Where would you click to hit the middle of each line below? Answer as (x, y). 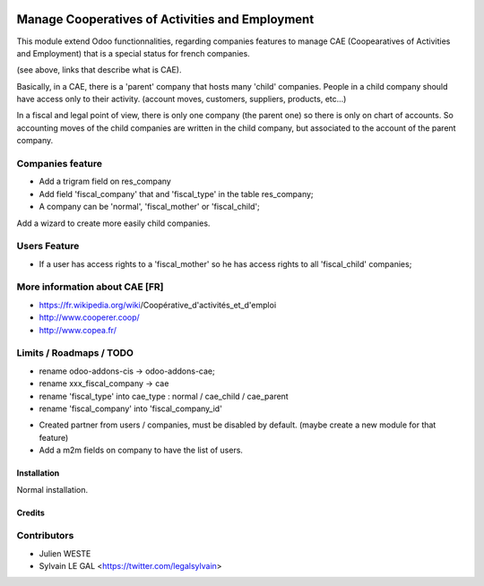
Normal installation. (52, 489)
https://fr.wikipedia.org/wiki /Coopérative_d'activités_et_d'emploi (158, 305)
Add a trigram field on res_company (105, 181)
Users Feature (48, 246)
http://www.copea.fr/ (78, 330)
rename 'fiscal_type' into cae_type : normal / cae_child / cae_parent (164, 396)
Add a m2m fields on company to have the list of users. (141, 450)
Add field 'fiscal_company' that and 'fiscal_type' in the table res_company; (176, 194)
